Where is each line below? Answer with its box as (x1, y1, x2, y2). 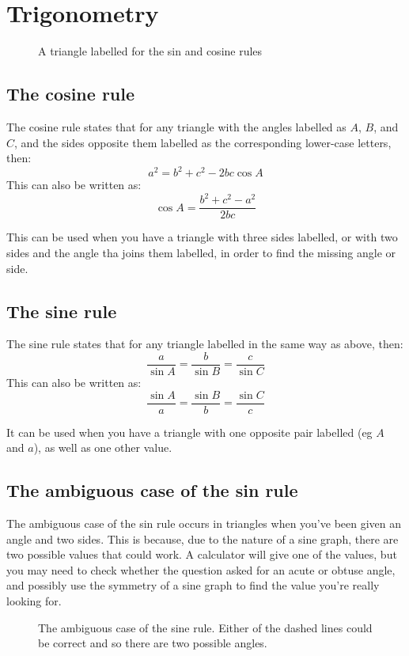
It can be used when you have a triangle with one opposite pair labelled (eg (6, 423, 373, 440)
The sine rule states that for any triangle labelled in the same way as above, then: (6, 336, 403, 352)
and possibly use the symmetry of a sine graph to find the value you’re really (6, 577, 380, 593)
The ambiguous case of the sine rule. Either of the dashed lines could (38, 619, 373, 635)
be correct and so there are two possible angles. (38, 635, 267, 651)
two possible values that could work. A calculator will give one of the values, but (6, 546, 397, 563)
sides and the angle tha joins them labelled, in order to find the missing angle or (6, 244, 396, 260)
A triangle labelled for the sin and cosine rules (38, 43, 263, 59)
